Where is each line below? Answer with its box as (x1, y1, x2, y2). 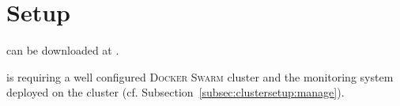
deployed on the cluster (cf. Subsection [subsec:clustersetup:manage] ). (6, 84, 345, 100)
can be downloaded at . (6, 42, 119, 59)
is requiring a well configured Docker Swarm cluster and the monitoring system (6, 68, 394, 85)
